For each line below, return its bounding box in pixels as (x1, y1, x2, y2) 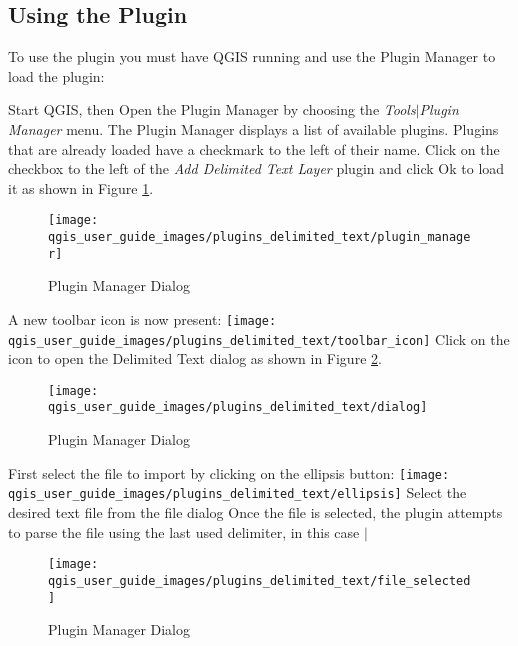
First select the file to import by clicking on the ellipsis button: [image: (8, 462, 450, 483)
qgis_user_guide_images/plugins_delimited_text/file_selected (48, 573, 471, 588)
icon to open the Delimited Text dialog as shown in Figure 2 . (8, 348, 382, 369)
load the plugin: (8, 65, 105, 86)
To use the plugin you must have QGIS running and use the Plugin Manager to (8, 46, 496, 67)
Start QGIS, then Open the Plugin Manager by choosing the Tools (8, 99, 416, 120)
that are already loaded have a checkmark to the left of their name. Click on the (8, 138, 500, 159)
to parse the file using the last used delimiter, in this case (8, 521, 360, 542)
